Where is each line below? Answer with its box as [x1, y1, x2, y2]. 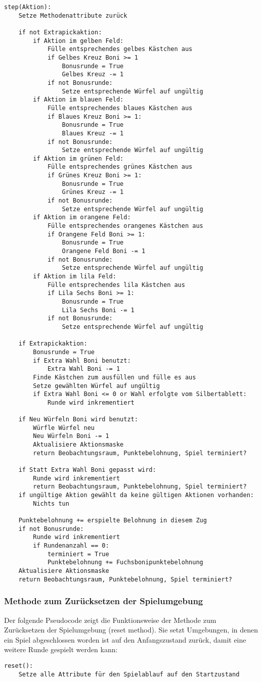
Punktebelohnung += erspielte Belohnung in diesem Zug [18, 517, 207, 524]
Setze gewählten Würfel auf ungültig [33, 382, 160, 389]
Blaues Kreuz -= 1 [62, 129, 124, 137]
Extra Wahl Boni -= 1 [47, 365, 120, 373]
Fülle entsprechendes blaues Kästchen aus [47, 104, 193, 112]
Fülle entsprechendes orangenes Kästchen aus [47, 222, 203, 230]
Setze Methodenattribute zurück [18, 12, 127, 19]
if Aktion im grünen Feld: [33, 155, 124, 162]
